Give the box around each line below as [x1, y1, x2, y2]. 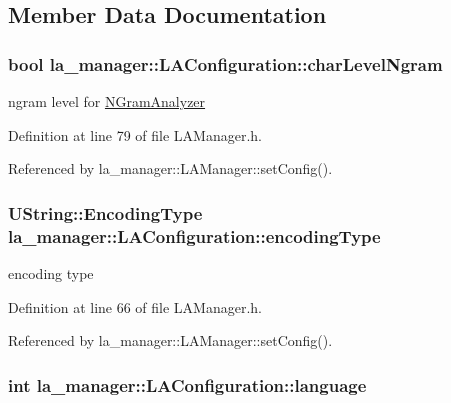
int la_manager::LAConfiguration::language [8, 372, 367, 397]
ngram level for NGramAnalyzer [8, 91, 206, 111]
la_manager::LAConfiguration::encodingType [8, 223, 381, 248]
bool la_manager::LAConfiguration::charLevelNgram [8, 51, 443, 76]
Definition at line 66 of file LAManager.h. [8, 296, 263, 317]
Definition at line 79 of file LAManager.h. [8, 124, 263, 145]
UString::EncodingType [8, 200, 203, 225]
